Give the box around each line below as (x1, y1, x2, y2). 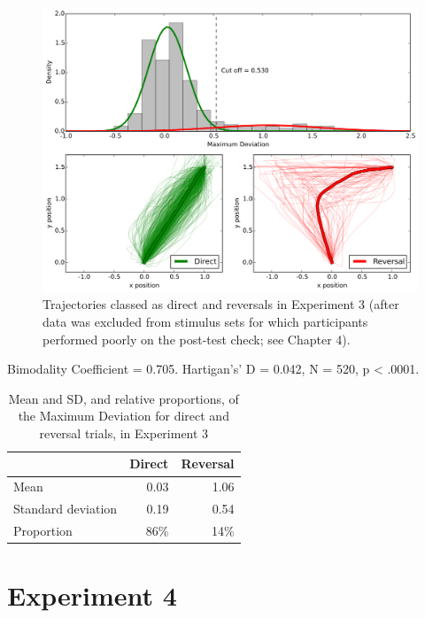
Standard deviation (13, 499, 118, 518)
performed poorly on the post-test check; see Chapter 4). (42, 329, 351, 348)
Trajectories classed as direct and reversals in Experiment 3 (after (42, 295, 399, 313)
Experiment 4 (7, 577, 177, 614)
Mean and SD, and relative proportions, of (8, 389, 239, 407)
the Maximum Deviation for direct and (18, 406, 229, 425)
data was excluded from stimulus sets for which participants (42, 312, 368, 330)
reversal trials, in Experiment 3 (39, 423, 209, 442)
